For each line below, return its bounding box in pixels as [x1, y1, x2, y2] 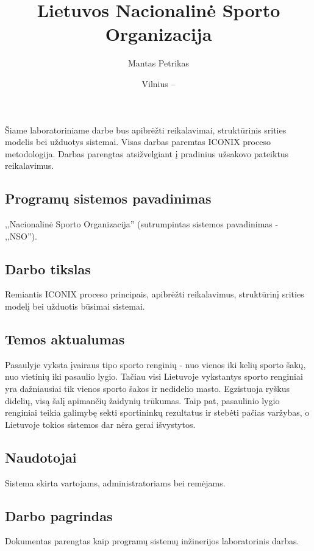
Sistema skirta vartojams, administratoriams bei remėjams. [5, 476, 226, 489]
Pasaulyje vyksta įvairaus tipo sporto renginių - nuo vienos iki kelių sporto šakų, [5, 358, 306, 371]
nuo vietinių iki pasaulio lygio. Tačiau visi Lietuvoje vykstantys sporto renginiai [5, 370, 303, 383]
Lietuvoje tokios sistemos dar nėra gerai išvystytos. [5, 418, 196, 430]
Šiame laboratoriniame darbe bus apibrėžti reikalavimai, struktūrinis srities [5, 123, 287, 136]
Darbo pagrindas [5, 506, 113, 525]
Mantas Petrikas [128, 57, 189, 69]
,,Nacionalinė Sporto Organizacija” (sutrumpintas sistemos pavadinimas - [5, 218, 279, 230]
